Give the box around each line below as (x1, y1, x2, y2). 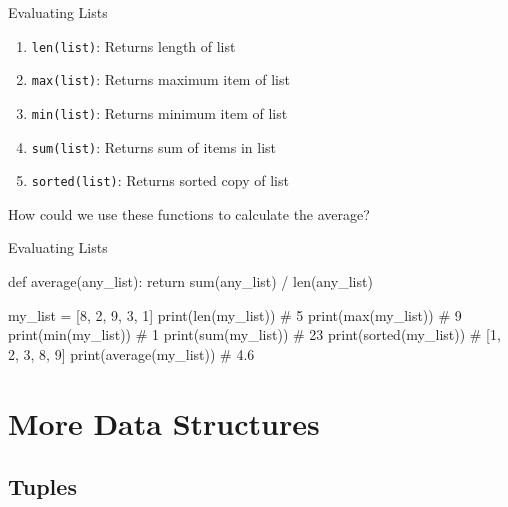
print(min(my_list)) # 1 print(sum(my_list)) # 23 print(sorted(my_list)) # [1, (8, 324, 501, 345)
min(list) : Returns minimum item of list (31, 102, 288, 123)
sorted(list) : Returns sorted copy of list (31, 170, 289, 191)
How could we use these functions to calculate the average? (8, 203, 370, 224)
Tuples (8, 471, 77, 502)
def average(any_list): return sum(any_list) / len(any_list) (8, 271, 373, 292)
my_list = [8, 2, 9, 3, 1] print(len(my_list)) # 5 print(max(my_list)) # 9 (8, 304, 462, 325)
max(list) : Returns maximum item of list (31, 69, 290, 90)
